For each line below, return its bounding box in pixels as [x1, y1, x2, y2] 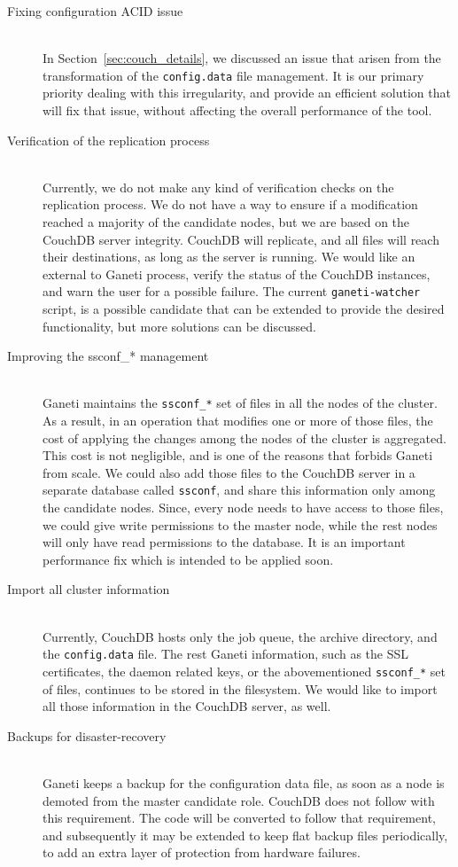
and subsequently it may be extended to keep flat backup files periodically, [43, 825, 448, 844]
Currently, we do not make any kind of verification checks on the [43, 177, 394, 196]
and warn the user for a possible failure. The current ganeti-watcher [43, 282, 421, 301]
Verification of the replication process [7, 130, 210, 149]
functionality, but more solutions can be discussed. [43, 316, 316, 335]
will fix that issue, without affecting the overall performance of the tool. [43, 101, 432, 120]
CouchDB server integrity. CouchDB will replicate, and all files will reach [43, 230, 439, 248]
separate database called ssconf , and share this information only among [43, 480, 436, 499]
